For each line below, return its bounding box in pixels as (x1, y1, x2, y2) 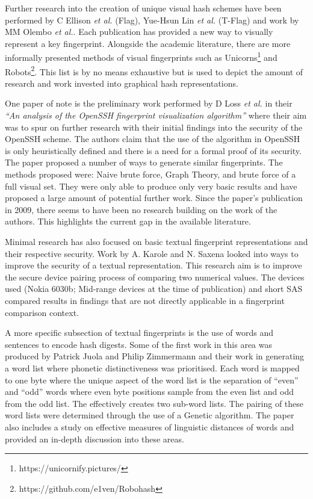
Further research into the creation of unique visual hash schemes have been (5, 2, 282, 14)
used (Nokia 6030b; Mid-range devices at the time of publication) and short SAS (5, 282, 303, 295)
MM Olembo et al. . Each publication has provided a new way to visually (5, 25, 273, 38)
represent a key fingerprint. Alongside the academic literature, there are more (5, 37, 291, 49)
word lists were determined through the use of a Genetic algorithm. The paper (5, 409, 294, 421)
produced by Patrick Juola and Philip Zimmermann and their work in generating (5, 350, 305, 362)
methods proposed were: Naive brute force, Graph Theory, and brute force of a (5, 168, 296, 181)
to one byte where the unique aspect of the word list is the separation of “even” (5, 373, 299, 386)
